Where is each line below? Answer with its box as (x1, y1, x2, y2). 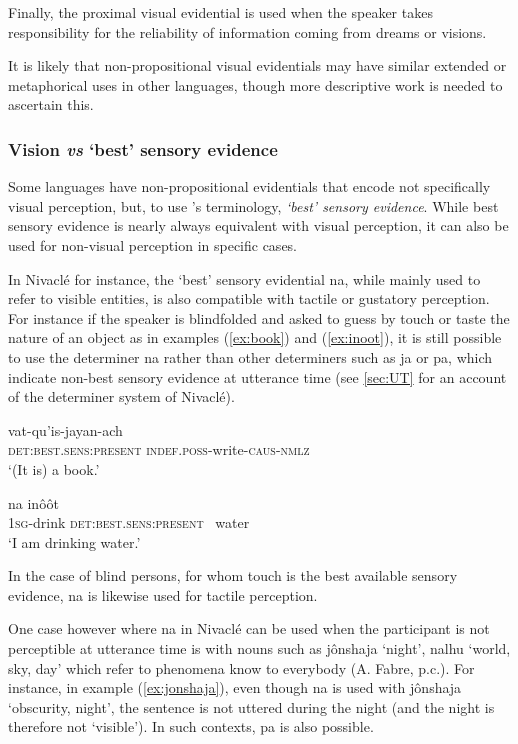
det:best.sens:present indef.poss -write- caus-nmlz (8, 439, 310, 460)
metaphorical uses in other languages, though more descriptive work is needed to (8, 74, 503, 95)
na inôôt (8, 492, 59, 513)
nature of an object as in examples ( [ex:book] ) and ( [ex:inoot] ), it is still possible (8, 327, 502, 348)
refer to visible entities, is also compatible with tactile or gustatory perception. (8, 288, 490, 309)
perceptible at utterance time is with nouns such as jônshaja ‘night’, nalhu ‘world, (8, 638, 511, 659)
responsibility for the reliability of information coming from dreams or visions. (8, 21, 487, 42)
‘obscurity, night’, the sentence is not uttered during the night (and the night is (8, 696, 495, 717)
